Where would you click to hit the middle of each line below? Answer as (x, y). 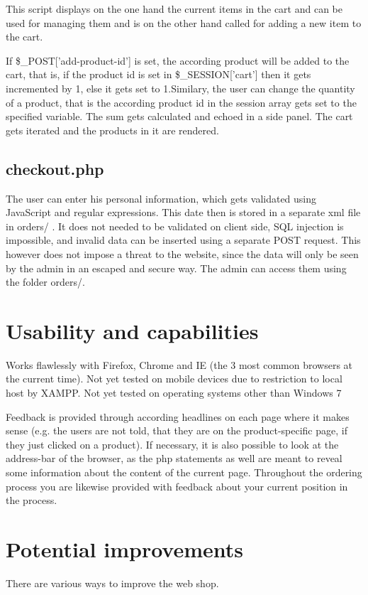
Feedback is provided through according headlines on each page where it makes (178, 416)
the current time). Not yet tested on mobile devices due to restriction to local (174, 379)
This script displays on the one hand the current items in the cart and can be (174, 9)
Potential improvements (125, 548)
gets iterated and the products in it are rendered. (112, 130)
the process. (32, 500)
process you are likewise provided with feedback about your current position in (177, 486)
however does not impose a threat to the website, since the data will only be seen (182, 253)
